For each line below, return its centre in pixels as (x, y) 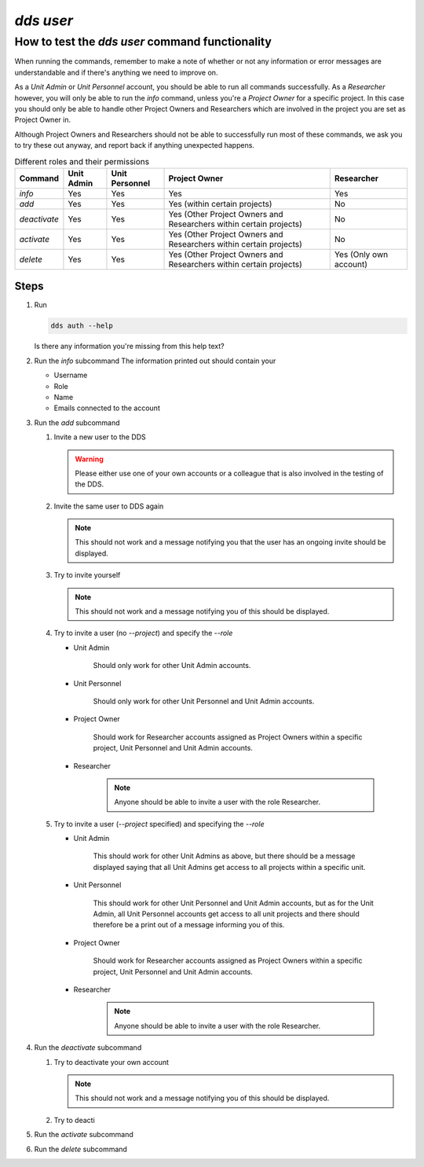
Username (71, 375)
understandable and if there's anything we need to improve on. (116, 72)
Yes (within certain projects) (220, 204)
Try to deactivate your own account (111, 1062)
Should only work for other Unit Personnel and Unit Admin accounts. (204, 701)
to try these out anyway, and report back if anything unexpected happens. (135, 145)
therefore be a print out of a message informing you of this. (189, 925)
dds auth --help (82, 326)
